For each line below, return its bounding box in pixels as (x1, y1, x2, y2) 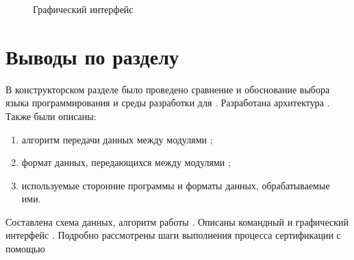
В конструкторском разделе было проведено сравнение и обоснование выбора (5, 82, 330, 96)
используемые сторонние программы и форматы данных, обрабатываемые (21, 178, 330, 192)
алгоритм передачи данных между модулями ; (21, 132, 213, 146)
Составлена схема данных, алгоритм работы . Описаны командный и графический (5, 214, 349, 228)
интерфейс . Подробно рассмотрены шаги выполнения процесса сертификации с (5, 228, 341, 242)
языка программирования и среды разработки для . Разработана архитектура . (5, 95, 330, 110)
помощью (5, 241, 45, 256)
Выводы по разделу (5, 42, 179, 70)
